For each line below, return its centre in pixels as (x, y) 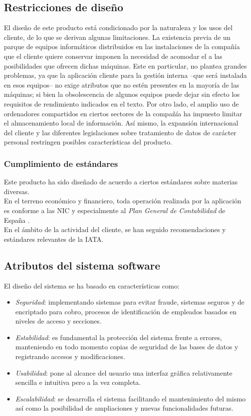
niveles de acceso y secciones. (58, 321)
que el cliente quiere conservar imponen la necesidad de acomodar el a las (113, 56)
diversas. (17, 191)
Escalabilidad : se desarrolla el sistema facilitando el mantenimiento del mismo (130, 398)
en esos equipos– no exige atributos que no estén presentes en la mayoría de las (122, 84)
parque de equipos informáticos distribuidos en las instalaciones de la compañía (122, 46)
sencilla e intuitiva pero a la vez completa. (78, 382)
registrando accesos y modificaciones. (70, 356)
